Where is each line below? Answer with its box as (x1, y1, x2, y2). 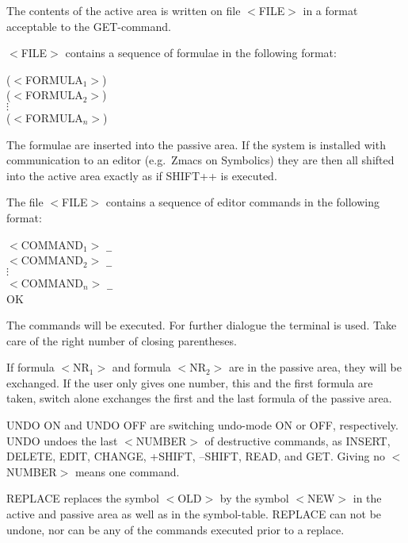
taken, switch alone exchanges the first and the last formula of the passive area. (6, 390, 392, 406)
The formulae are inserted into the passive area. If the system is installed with (6, 136, 386, 152)
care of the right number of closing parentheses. (6, 332, 237, 349)
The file (6, 194, 44, 210)
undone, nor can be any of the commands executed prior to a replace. (6, 521, 345, 537)
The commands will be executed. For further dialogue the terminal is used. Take (6, 317, 397, 333)
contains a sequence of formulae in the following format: (65, 44, 337, 61)
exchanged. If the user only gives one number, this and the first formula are (6, 374, 373, 391)
